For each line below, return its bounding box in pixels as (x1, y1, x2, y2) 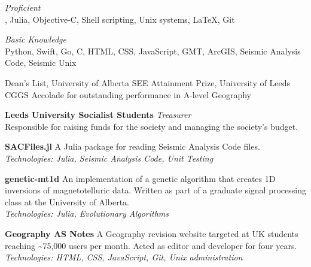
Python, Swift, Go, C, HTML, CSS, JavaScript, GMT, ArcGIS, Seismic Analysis (5, 44, 301, 57)
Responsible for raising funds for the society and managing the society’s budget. (5, 120, 298, 132)
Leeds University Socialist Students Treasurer (5, 108, 191, 121)
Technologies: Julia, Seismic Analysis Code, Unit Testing (5, 151, 214, 164)
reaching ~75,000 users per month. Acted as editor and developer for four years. (5, 239, 297, 251)
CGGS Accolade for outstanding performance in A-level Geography (5, 88, 251, 101)
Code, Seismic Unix (5, 56, 77, 69)
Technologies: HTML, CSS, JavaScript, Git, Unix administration (5, 251, 243, 263)
